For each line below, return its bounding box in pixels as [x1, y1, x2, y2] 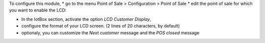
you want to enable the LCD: [9, 7, 67, 13]
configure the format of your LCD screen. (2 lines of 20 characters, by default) [21, 23, 180, 29]
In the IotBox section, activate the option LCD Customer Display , [21, 16, 152, 22]
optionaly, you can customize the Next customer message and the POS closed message [21, 29, 200, 36]
